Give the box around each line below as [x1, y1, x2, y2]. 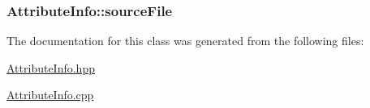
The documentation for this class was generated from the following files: [6, 32, 364, 49]
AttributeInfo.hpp [6, 59, 95, 76]
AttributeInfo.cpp [6, 86, 94, 103]
